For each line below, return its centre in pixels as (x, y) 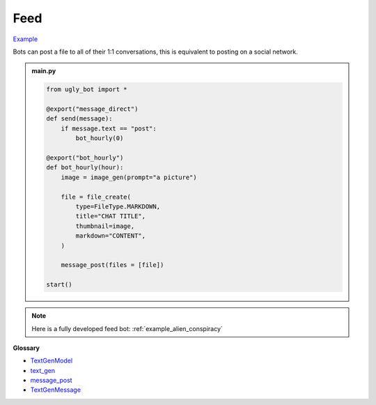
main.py (44, 71)
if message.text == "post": (109, 128)
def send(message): (79, 119)
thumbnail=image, (105, 226)
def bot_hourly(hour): (85, 168)
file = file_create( (96, 197)
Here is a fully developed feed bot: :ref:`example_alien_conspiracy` (127, 328)
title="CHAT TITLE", (111, 216)
